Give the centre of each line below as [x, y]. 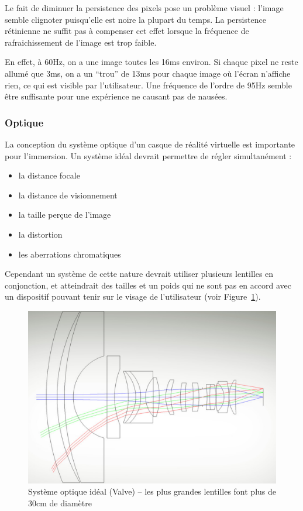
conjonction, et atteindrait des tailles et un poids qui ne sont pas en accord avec [148, 285]
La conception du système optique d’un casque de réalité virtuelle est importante [150, 144]
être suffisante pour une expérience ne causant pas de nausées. [116, 96]
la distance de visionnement [68, 195]
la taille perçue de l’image [65, 215]
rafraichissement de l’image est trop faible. [81, 42]
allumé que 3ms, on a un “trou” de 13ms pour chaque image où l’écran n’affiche [148, 73]
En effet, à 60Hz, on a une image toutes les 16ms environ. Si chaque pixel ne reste [151, 62]
